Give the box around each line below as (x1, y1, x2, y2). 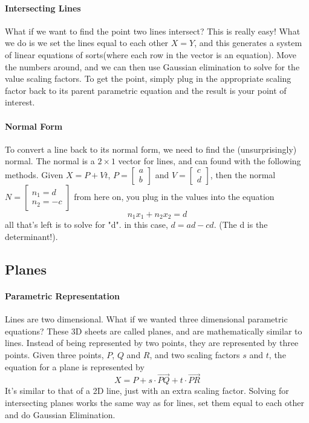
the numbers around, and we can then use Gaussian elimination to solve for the (5, 60, 300, 73)
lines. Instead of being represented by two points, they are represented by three (5, 336, 299, 349)
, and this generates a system (194, 36, 302, 49)
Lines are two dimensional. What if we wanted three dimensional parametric (5, 313, 288, 325)
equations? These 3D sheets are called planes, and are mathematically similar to (5, 324, 302, 337)
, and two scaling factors (149, 348, 240, 361)
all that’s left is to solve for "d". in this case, (5, 218, 168, 231)
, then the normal (210, 168, 276, 181)
